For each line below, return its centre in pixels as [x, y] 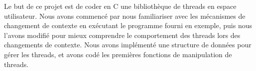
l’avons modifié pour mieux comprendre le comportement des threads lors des [122, 35]
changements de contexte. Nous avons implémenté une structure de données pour [128, 45]
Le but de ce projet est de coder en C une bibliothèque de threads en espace [120, 6]
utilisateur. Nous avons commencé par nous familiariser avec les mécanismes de [125, 16]
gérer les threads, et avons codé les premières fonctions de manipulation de [118, 54]
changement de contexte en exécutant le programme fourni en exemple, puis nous [128, 25]
